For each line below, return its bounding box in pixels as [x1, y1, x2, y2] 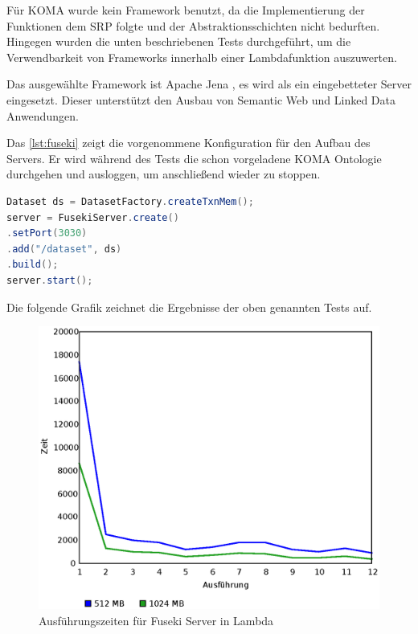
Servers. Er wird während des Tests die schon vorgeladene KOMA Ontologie [6, 149, 382, 166]
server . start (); [6, 274, 93, 286]
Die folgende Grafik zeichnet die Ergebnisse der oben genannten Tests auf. [6, 298, 372, 315]
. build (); [6, 259, 59, 271]
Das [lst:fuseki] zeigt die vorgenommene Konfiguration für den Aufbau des [6, 134, 371, 151]
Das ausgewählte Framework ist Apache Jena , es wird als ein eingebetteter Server [6, 76, 412, 92]
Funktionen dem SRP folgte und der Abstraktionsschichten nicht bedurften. [6, 17, 380, 34]
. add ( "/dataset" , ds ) [6, 243, 122, 255]
